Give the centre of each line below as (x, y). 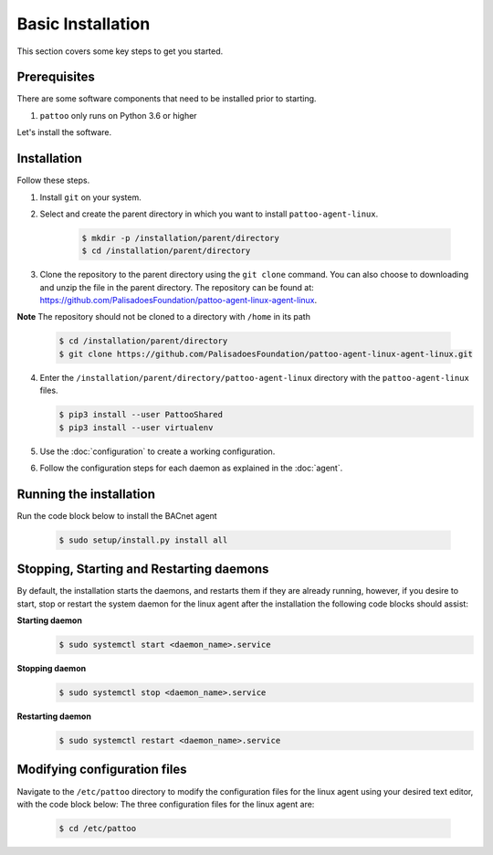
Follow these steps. (53, 180)
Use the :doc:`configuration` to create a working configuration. (157, 451)
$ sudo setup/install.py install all (143, 540)
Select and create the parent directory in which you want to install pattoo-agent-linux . (209, 214)
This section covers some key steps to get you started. (120, 51)
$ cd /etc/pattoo (98, 828)
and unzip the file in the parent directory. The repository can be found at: (177, 287)
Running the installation (86, 494)
